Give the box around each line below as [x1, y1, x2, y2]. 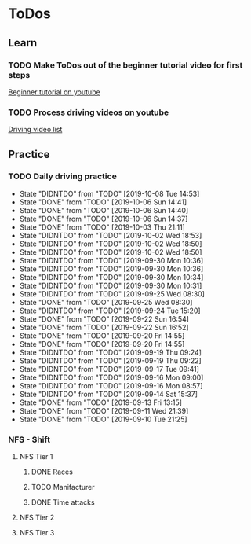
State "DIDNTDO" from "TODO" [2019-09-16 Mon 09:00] [19, 373, 204, 382]
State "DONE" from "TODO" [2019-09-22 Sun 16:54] [19, 314, 190, 323]
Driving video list [8, 125, 63, 134]
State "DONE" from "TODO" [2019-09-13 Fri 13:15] [19, 398, 183, 407]
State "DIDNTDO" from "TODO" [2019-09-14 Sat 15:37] [19, 389, 198, 399]
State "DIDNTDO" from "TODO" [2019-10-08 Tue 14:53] [19, 189, 200, 198]
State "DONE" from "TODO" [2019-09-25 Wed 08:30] [19, 297, 193, 307]
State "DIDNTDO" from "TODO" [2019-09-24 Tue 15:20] [19, 306, 202, 315]
